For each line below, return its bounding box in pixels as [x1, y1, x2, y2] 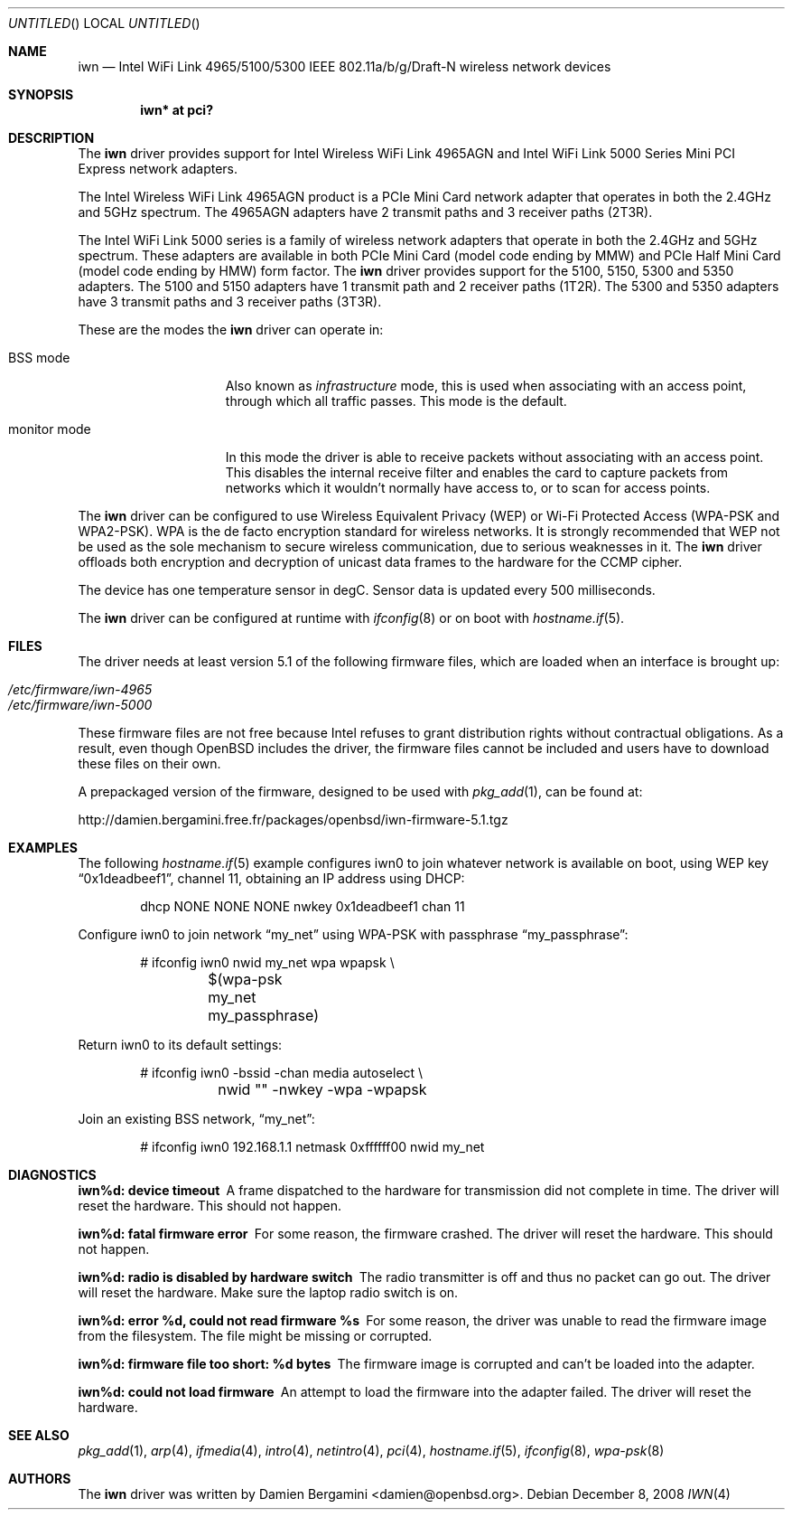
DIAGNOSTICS [8, 1167, 97, 1183]
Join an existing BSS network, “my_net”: [78, 1111, 315, 1126]
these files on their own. [78, 756, 221, 771]
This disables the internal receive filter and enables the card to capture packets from [225, 465, 729, 480]
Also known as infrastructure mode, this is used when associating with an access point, [225, 378, 747, 393]
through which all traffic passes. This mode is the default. [225, 393, 567, 409]
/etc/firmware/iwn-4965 [8, 682, 153, 697]
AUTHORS [8, 1471, 71, 1486]
